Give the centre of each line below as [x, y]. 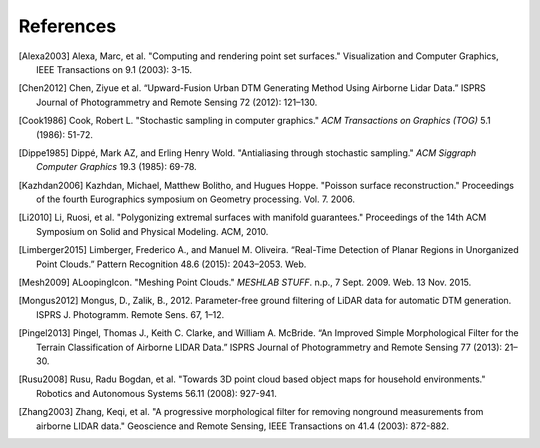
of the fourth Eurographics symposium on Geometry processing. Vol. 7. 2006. [195, 199]
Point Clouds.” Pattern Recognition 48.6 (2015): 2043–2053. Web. [171, 264]
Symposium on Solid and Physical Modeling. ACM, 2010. [152, 231]
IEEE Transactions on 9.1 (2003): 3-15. [114, 69]
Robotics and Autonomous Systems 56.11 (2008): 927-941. [156, 393]
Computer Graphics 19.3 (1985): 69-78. [116, 167]
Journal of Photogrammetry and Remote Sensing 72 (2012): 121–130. [177, 102]
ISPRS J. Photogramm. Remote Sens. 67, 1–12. [130, 314]
